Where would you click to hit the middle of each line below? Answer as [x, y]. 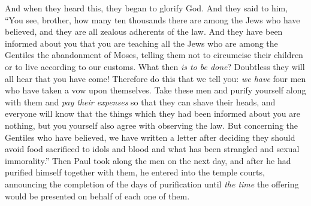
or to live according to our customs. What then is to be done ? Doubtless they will [155, 66]
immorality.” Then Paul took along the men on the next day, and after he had [148, 160]
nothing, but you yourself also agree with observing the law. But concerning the [152, 125]
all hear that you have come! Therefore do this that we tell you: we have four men [155, 78]
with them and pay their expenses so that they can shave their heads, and [140, 102]
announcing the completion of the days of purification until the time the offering [152, 184]
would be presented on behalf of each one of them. [97, 196]
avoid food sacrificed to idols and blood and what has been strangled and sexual [152, 149]
